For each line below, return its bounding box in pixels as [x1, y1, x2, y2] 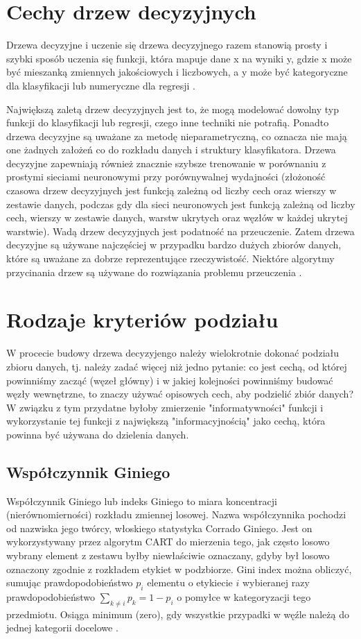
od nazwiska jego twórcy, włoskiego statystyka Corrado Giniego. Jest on [6, 520, 312, 535]
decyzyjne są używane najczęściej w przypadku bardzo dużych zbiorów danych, [6, 237, 342, 252]
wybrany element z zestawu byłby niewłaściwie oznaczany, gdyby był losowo [6, 548, 330, 563]
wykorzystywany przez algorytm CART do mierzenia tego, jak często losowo [6, 534, 330, 549]
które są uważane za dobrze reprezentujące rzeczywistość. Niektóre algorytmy [6, 251, 335, 266]
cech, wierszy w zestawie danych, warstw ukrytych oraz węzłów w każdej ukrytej [6, 210, 348, 225]
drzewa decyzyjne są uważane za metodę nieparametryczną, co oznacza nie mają [6, 128, 347, 143]
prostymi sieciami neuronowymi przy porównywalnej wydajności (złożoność [6, 169, 326, 184]
